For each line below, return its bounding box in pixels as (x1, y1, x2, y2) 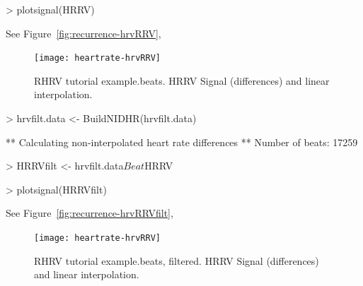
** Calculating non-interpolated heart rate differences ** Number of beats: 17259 (6, 134, 358, 149)
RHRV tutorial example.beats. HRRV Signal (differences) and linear (34, 73, 330, 88)
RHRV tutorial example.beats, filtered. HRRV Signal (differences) (34, 253, 319, 268)
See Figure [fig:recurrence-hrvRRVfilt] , (6, 205, 173, 220)
